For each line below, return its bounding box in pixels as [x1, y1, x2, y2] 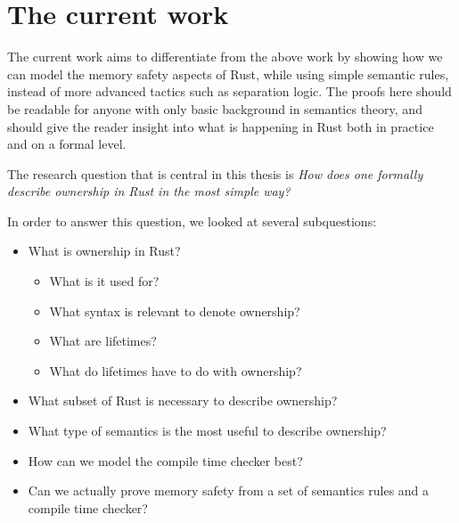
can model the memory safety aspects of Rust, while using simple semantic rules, [7, 64, 449, 83]
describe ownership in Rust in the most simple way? [7, 182, 291, 200]
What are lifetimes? [49, 331, 157, 350]
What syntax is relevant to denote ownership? [49, 301, 300, 320]
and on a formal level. [7, 135, 127, 153]
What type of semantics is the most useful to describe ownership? [28, 421, 387, 440]
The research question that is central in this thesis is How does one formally [7, 164, 423, 183]
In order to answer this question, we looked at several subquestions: [7, 211, 377, 230]
